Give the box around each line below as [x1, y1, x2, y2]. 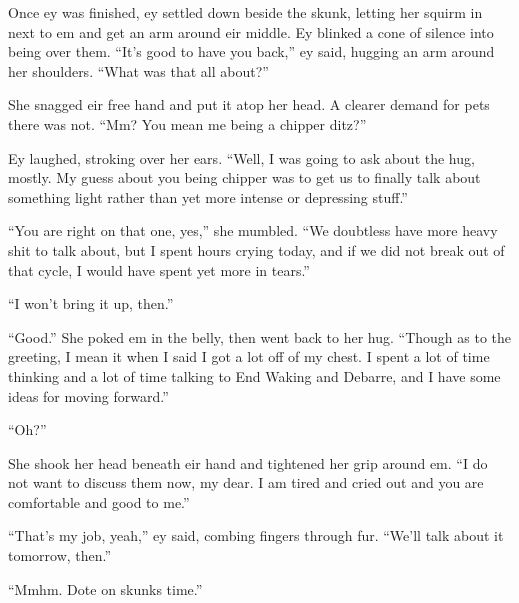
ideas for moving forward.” [8, 385, 169, 406]
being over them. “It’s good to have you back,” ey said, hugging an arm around [8, 41, 495, 62]
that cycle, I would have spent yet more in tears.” [8, 259, 310, 280]
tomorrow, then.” [8, 545, 112, 566]
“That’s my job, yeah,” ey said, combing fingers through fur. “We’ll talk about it [8, 525, 504, 546]
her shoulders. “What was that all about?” [8, 60, 269, 81]
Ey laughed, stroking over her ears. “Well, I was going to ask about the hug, [8, 147, 475, 168]
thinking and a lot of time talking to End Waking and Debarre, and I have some [8, 365, 501, 386]
